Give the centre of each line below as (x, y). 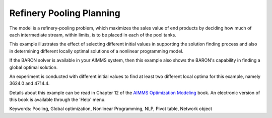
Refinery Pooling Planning (65, 13)
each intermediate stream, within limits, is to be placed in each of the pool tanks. (93, 34)
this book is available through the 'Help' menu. (57, 99)
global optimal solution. (33, 67)
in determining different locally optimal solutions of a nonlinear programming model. (96, 51)
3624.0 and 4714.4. (29, 83)
